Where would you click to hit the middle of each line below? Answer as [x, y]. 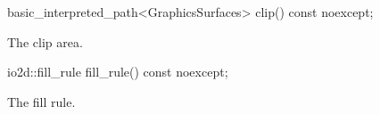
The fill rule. [41, 101]
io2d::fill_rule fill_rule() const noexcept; [118, 72]
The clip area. [45, 41]
